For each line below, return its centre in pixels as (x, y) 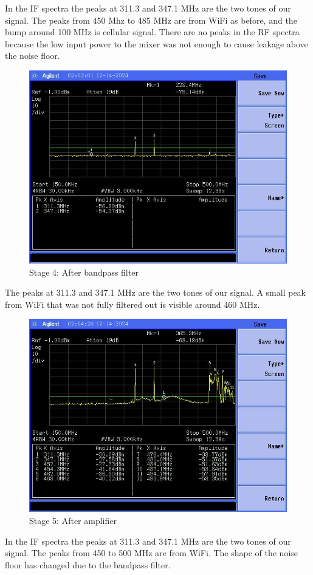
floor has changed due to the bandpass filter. (88, 564)
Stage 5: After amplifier (73, 520)
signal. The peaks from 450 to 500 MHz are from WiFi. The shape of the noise (152, 553)
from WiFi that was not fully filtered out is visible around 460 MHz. (132, 304)
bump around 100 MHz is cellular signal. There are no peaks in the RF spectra (152, 32)
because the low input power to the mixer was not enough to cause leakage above (156, 43)
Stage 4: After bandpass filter (84, 272)
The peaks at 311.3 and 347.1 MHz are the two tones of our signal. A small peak (156, 292)
